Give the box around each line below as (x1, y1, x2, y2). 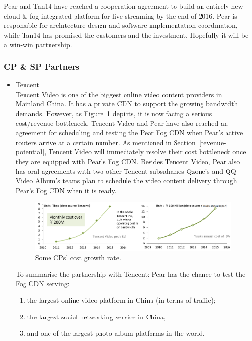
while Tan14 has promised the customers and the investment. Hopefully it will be (4, 29, 249, 40)
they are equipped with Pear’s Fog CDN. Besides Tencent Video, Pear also (15, 156, 240, 166)
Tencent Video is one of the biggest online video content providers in (15, 89, 222, 99)
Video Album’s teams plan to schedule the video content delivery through (15, 175, 237, 186)
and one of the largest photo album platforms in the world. (27, 328, 205, 338)
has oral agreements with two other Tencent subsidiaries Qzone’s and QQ (15, 166, 236, 176)
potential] (15, 146, 45, 157)
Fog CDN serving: (15, 278, 70, 289)
